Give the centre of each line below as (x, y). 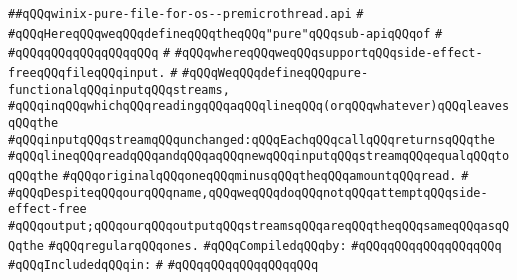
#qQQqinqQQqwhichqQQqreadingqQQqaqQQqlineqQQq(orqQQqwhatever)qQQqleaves (259, 106)
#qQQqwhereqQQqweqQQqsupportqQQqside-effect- (328, 53)
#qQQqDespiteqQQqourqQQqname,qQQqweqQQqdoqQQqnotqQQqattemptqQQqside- (248, 192)
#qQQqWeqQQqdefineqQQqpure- (275, 72)
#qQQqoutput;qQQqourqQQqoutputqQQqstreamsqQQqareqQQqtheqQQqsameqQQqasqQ (259, 225)
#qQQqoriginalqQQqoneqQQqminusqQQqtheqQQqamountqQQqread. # (265, 175)
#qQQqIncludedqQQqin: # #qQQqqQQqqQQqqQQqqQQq (163, 265)
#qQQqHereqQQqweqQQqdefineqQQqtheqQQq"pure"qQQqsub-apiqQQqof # (225, 33)
